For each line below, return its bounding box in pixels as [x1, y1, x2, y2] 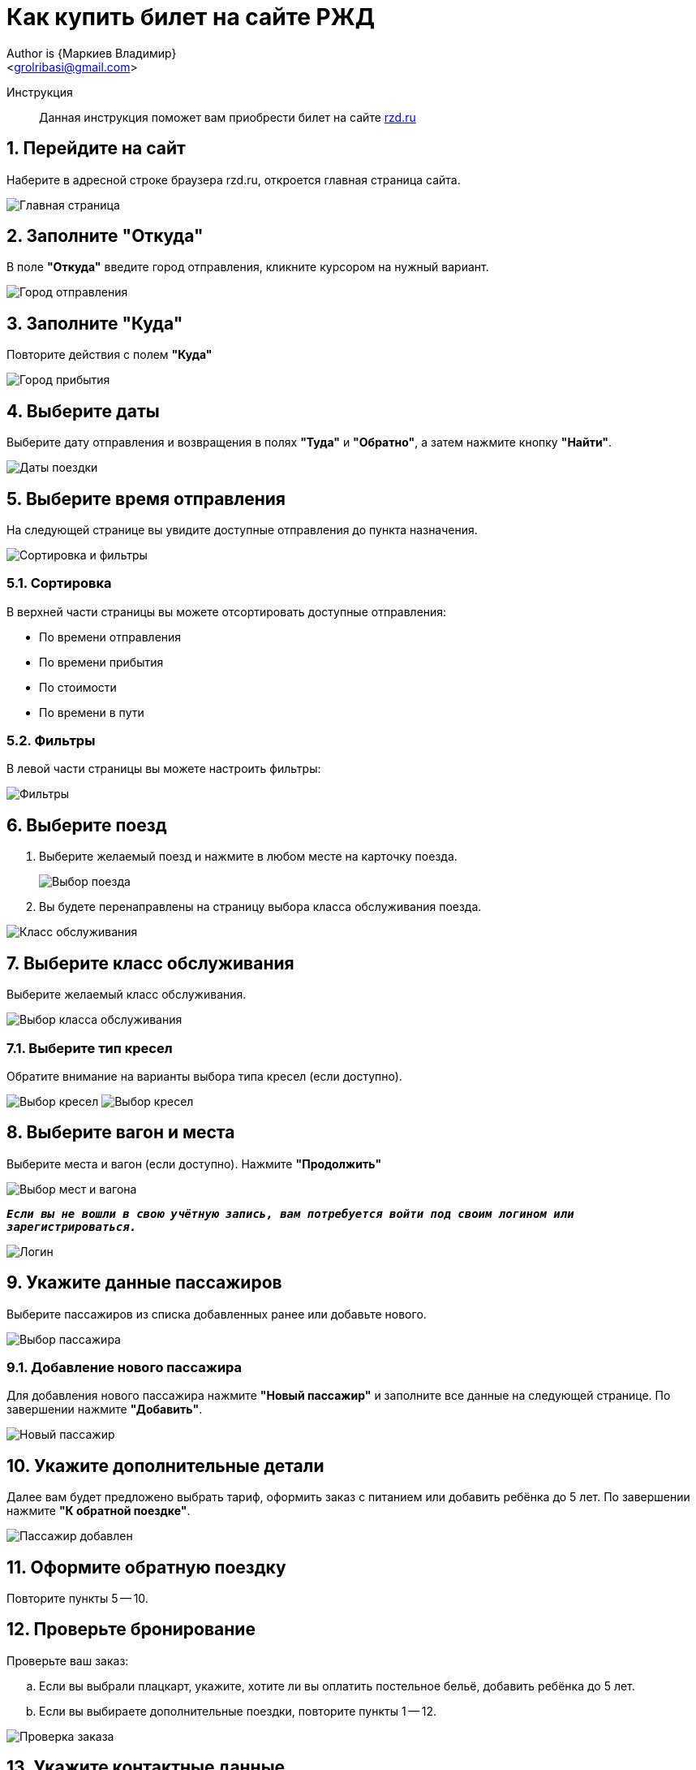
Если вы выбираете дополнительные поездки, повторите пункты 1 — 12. [39, 1703, 436, 1718]
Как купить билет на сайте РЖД [6, 3, 375, 31]
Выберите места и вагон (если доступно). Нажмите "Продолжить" [6, 1156, 382, 1171]
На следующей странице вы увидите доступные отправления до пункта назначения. [6, 522, 478, 537]
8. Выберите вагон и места [6, 1122, 235, 1143]
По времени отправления [39, 629, 182, 644]
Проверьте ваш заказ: [6, 1653, 129, 1668]
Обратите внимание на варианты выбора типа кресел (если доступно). [6, 1068, 402, 1083]
